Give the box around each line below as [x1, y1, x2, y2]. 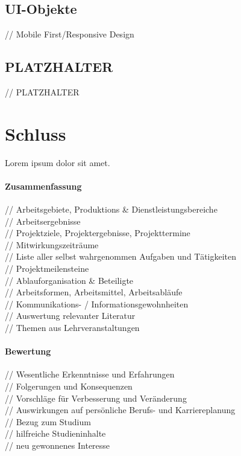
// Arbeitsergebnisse [5, 214, 81, 227]
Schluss [5, 121, 66, 146]
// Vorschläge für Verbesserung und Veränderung [5, 391, 187, 404]
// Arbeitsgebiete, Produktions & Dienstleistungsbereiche [5, 203, 218, 216]
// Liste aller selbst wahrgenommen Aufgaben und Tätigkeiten [5, 250, 237, 263]
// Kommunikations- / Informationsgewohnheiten [5, 297, 189, 310]
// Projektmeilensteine [5, 262, 89, 275]
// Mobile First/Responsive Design [5, 28, 134, 40]
